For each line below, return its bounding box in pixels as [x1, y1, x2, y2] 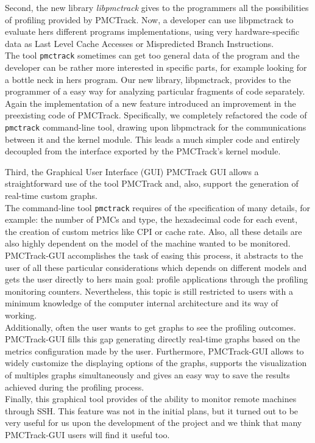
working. [5, 309, 37, 322]
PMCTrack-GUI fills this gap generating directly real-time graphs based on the [5, 333, 300, 345]
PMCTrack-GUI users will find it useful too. [5, 428, 170, 441]
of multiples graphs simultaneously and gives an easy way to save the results [5, 369, 290, 381]
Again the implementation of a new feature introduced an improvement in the [5, 96, 296, 109]
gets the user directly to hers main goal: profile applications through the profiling [5, 273, 308, 286]
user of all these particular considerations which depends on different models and [5, 261, 307, 273]
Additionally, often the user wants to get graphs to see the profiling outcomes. [5, 320, 296, 333]
